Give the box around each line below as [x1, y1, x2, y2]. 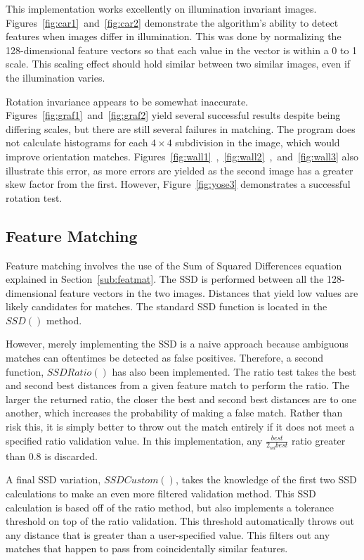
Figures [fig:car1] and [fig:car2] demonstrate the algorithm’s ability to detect [6, 15, 339, 30]
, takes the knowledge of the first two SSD [175, 472, 357, 487]
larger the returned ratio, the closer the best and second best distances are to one [6, 391, 357, 406]
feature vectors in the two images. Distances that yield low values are [60, 285, 358, 300]
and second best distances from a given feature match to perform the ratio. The [6, 378, 349, 393]
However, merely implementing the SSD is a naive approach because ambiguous [6, 336, 349, 351]
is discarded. [44, 448, 98, 463]
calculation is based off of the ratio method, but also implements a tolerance [6, 499, 334, 514]
